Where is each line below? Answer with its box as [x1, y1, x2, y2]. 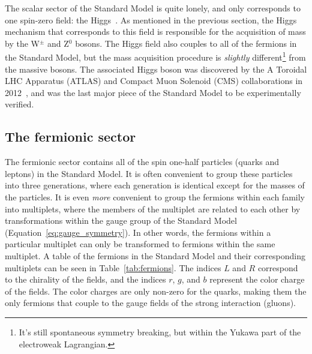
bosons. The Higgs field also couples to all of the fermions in [75, 37, 297, 49]
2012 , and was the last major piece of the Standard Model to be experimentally [5, 86, 301, 98]
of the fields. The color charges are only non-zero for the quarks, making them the [5, 284, 307, 297]
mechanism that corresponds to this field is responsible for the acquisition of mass [5, 25, 306, 38]
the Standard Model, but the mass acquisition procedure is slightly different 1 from [5, 49, 306, 64]
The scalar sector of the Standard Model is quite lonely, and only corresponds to [5, 2, 301, 14]
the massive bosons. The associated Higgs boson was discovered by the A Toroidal [5, 62, 307, 75]
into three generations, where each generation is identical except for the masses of [5, 179, 305, 191]
